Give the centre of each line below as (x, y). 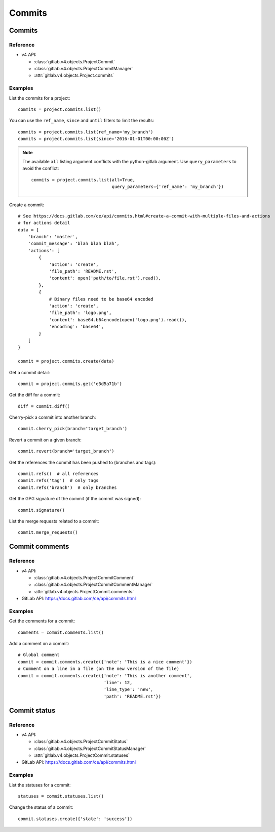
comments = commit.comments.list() (61, 632)
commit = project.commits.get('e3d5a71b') (70, 384)
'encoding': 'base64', (77, 327)
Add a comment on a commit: (39, 644)
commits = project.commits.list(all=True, (83, 180)
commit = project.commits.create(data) (66, 361)
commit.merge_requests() (48, 532)
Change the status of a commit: (41, 807)
